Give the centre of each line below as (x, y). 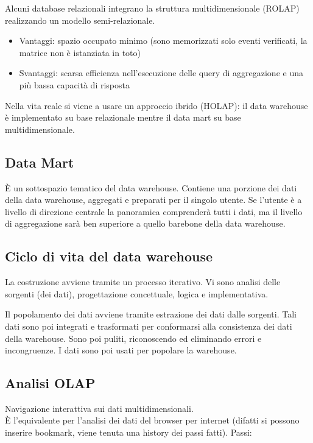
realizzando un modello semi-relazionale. (80, 20)
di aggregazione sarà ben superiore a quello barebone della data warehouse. (145, 223)
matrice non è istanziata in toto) (80, 52)
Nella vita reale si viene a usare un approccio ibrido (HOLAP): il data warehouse (156, 105)
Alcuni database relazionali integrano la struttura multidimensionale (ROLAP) (152, 8)
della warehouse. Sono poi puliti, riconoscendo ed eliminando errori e (133, 338)
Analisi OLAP (50, 383)
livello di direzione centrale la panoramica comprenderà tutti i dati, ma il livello (154, 211)
